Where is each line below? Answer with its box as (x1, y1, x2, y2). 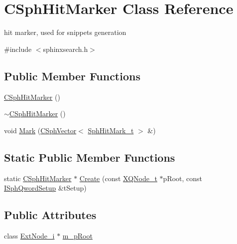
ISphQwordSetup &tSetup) (4, 183, 87, 193)
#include (4, 43, 32, 54)
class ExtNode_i (4, 230, 55, 241)
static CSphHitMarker (4, 173, 72, 183)
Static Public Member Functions (4, 149, 175, 165)
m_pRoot (62, 230, 93, 241)
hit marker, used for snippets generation (4, 27, 126, 37)
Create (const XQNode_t (79, 173, 157, 183)
